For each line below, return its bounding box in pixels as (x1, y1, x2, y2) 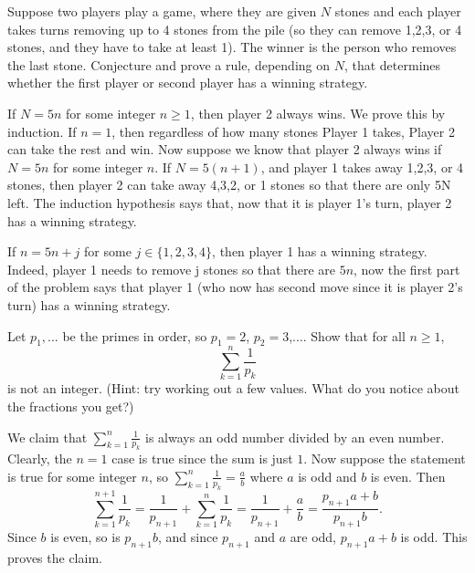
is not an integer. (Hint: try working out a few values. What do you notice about (7, 379, 459, 398)
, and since (158, 526, 218, 546)
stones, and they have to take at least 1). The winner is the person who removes (7, 37, 457, 57)
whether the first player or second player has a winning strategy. (7, 73, 368, 92)
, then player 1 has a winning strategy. (212, 242, 427, 261)
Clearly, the (7, 449, 72, 468)
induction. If (7, 121, 77, 141)
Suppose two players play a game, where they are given (7, 2, 317, 20)
